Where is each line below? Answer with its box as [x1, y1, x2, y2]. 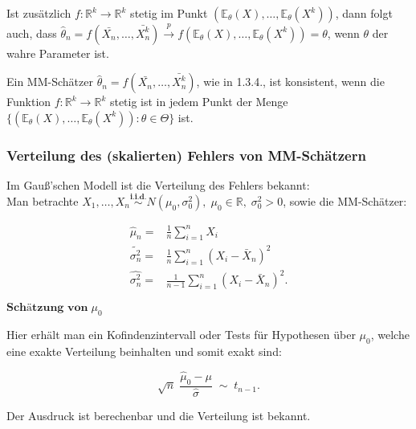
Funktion [6, 93, 51, 110]
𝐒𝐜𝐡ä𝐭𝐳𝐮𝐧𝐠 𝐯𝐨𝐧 [6, 302, 88, 314]
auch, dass [6, 24, 57, 41]
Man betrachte [6, 193, 79, 210]
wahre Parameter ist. [6, 44, 109, 61]
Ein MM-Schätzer [6, 73, 93, 90]
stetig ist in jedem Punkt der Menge [109, 93, 288, 110]
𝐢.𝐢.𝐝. [129, 193, 147, 202]
